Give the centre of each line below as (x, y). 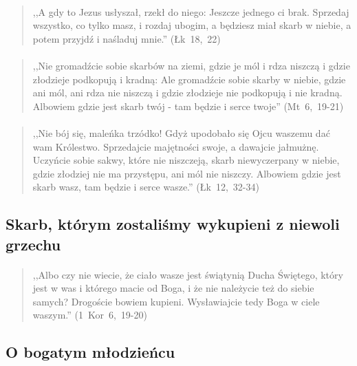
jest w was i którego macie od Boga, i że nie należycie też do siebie (173, 288)
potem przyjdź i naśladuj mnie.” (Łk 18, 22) (127, 38)
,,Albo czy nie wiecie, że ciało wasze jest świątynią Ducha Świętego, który (188, 274)
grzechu (33, 244)
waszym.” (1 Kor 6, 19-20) (90, 315)
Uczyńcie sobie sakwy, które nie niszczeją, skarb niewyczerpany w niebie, (186, 160)
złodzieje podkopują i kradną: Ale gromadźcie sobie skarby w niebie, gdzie (189, 79)
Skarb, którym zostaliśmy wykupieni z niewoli (173, 224)
